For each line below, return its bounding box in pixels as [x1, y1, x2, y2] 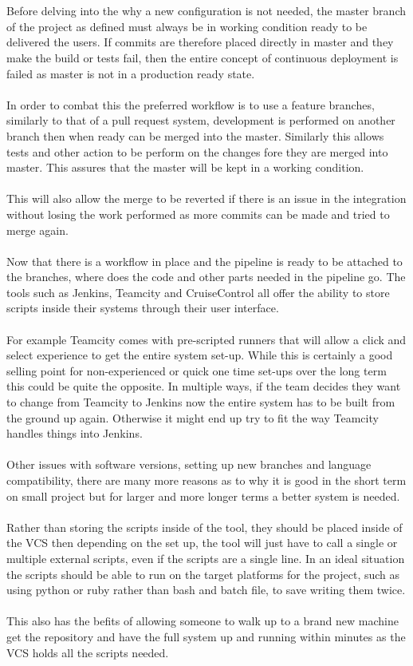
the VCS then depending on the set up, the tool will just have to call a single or [6, 534, 398, 551]
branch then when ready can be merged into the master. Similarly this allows [6, 127, 384, 144]
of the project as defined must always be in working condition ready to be [6, 18, 368, 34]
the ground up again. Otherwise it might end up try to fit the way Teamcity [6, 409, 379, 426]
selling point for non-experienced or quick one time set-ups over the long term [6, 362, 387, 379]
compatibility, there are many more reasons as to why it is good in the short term [6, 472, 407, 488]
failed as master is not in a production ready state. [6, 65, 255, 81]
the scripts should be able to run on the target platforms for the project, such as [6, 565, 400, 582]
